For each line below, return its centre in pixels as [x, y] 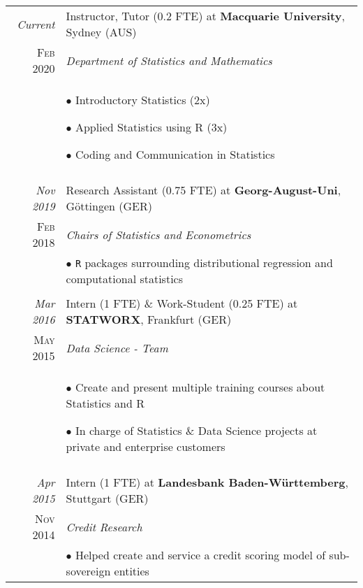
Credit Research [104, 526]
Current [36, 24]
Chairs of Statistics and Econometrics [158, 234]
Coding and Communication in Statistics [175, 154]
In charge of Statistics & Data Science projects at [196, 430]
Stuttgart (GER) [107, 498]
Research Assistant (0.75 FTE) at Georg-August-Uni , [203, 190]
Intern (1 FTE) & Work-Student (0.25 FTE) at [182, 303]
